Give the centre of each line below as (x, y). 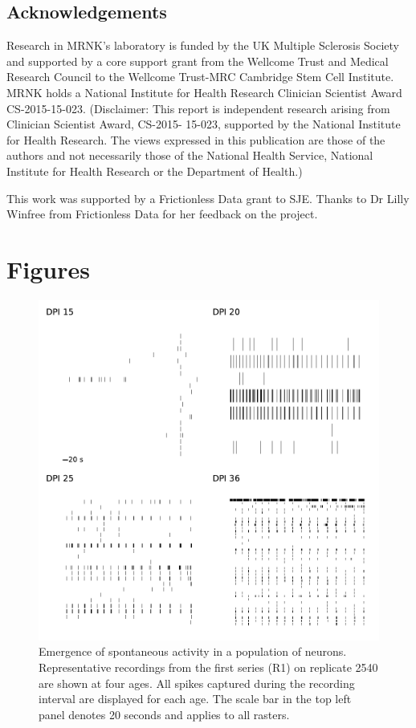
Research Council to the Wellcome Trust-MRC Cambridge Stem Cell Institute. (200, 77)
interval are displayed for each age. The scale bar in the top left (195, 699)
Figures (48, 268)
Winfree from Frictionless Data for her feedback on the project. (162, 214)
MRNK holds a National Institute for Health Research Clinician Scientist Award (204, 92)
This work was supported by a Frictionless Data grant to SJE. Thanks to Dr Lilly (208, 198)
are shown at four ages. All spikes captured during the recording (197, 683)
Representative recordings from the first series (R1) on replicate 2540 (208, 667)
